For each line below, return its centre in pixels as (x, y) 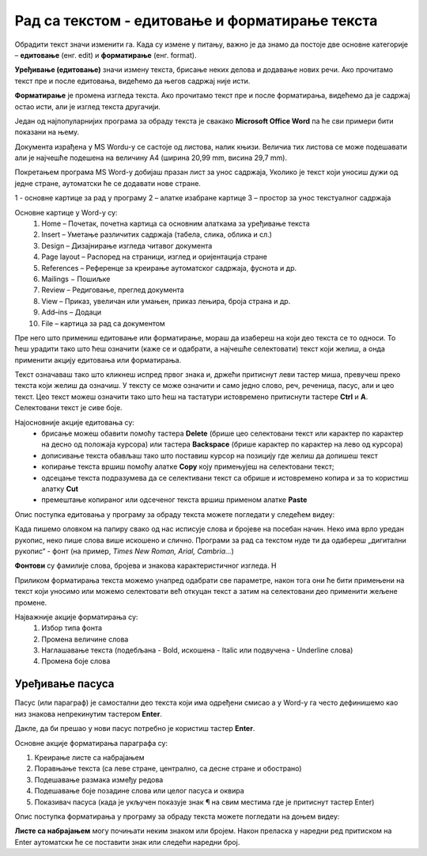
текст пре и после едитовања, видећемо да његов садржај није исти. (132, 81)
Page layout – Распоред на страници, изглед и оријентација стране (155, 257)
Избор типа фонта (72, 628)
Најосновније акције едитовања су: (74, 422)
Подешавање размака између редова (99, 779)
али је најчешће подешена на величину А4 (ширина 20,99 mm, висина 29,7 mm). (151, 158)
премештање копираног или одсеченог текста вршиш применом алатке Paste (174, 500)
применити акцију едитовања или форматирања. (98, 360)
